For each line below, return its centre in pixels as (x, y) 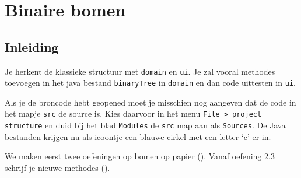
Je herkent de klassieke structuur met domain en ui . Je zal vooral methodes (140, 71)
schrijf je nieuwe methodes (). (57, 167)
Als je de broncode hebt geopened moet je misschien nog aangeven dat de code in (150, 102)
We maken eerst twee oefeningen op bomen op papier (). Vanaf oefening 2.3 (140, 156)
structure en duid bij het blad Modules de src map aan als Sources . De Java (145, 125)
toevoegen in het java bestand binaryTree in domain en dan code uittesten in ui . (150, 83)
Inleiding (32, 46)
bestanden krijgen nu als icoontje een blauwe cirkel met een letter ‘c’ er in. (138, 136)
